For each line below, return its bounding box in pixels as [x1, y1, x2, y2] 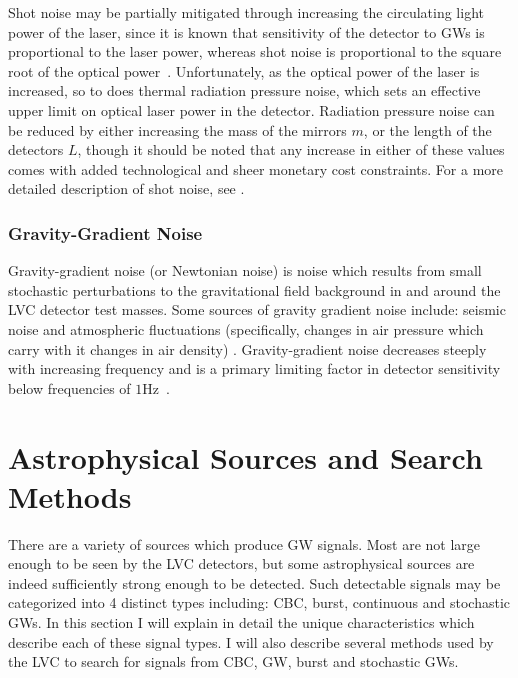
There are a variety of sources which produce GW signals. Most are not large [8, 533, 481, 554]
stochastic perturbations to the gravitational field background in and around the [8, 279, 501, 300]
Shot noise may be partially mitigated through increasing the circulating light [8, 2, 484, 22]
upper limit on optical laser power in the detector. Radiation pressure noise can [8, 99, 495, 120]
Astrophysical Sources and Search [8, 436, 483, 477]
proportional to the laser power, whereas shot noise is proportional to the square [8, 41, 502, 62]
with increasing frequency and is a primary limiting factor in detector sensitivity [8, 358, 501, 379]
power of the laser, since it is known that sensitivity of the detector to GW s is [8, 21, 485, 42]
